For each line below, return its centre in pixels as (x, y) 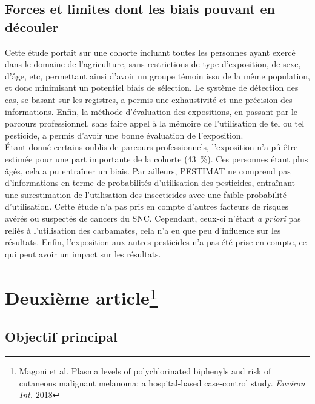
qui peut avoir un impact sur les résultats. (83, 253)
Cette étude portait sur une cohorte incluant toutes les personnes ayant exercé (150, 52)
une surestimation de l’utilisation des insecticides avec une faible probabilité (146, 194)
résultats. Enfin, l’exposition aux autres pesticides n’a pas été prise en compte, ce (156, 242)
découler (32, 26)
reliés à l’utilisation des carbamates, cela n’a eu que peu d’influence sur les (143, 230)
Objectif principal (61, 336)
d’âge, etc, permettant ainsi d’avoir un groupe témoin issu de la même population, (157, 75)
